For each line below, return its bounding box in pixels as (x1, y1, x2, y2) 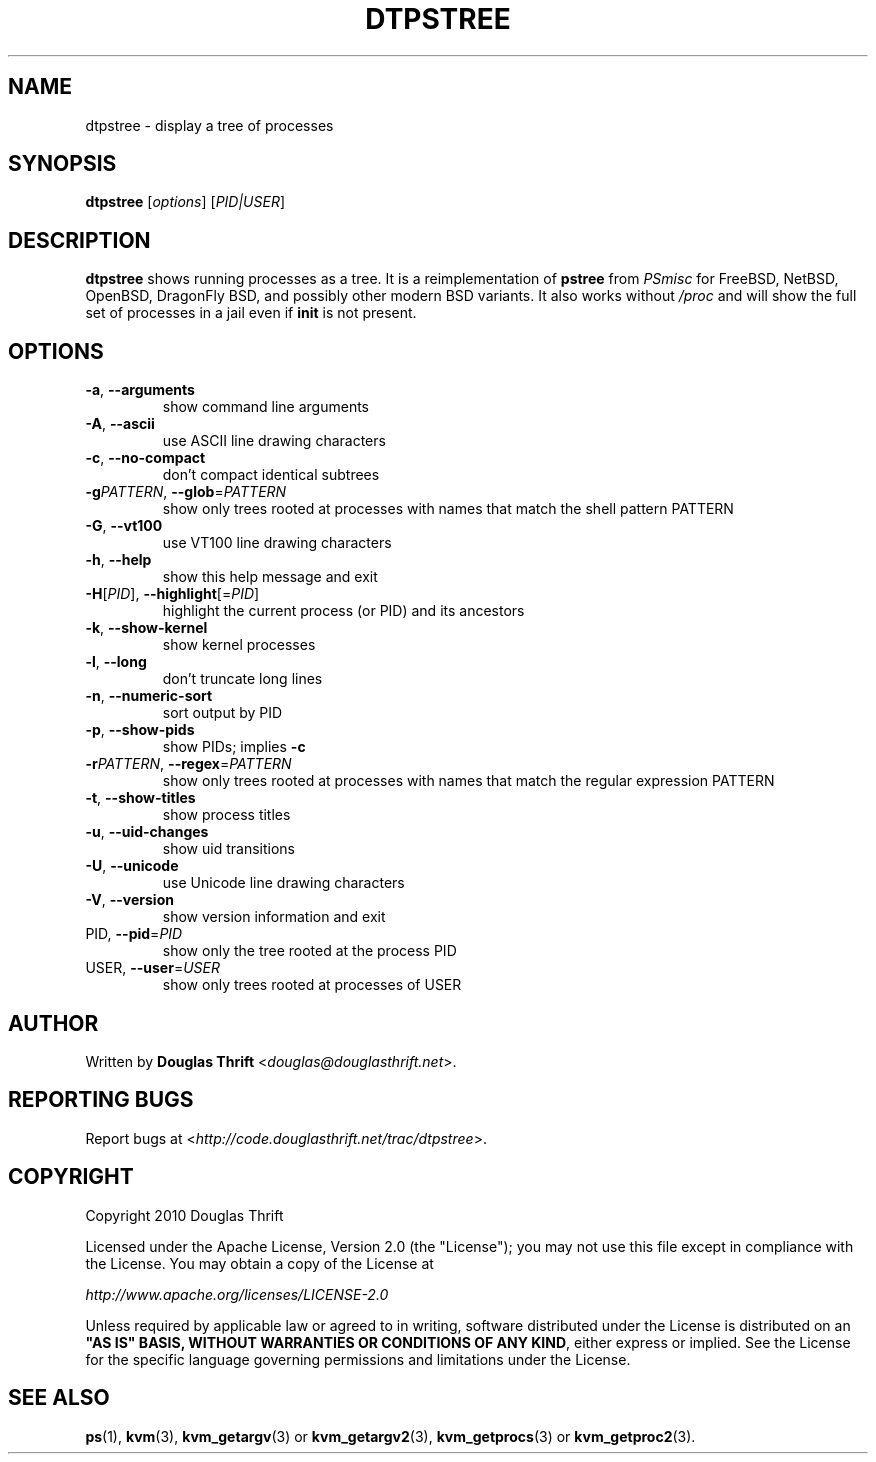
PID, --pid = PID (85, 925, 183, 943)
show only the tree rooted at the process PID (162, 942, 457, 960)
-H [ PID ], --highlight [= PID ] (85, 585, 260, 603)
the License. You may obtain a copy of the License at (85, 1254, 434, 1272)
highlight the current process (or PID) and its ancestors (162, 602, 525, 620)
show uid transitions (162, 840, 295, 858)
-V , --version (85, 891, 174, 909)
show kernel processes (162, 636, 316, 654)
